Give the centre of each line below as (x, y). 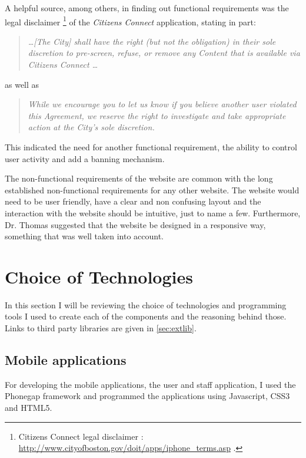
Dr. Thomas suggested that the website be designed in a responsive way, (135, 224)
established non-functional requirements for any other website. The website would (152, 190)
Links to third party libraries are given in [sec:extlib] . (101, 328)
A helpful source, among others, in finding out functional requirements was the (147, 8)
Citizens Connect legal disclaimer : (81, 436)
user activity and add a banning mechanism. (85, 158)
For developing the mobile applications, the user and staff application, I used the (150, 384)
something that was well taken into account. (84, 236)
